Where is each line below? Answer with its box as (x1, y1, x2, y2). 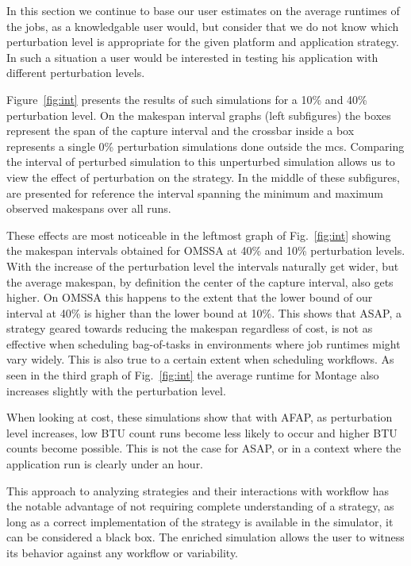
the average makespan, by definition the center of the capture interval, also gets (6, 273, 394, 290)
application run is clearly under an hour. (6, 456, 204, 472)
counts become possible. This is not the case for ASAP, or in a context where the (6, 440, 401, 456)
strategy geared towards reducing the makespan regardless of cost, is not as (6, 320, 373, 337)
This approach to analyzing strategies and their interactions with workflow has (6, 482, 390, 499)
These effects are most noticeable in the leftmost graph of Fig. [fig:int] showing (6, 226, 391, 243)
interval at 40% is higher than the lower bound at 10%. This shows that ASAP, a (6, 304, 402, 321)
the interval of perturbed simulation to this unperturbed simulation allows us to (6, 153, 395, 170)
